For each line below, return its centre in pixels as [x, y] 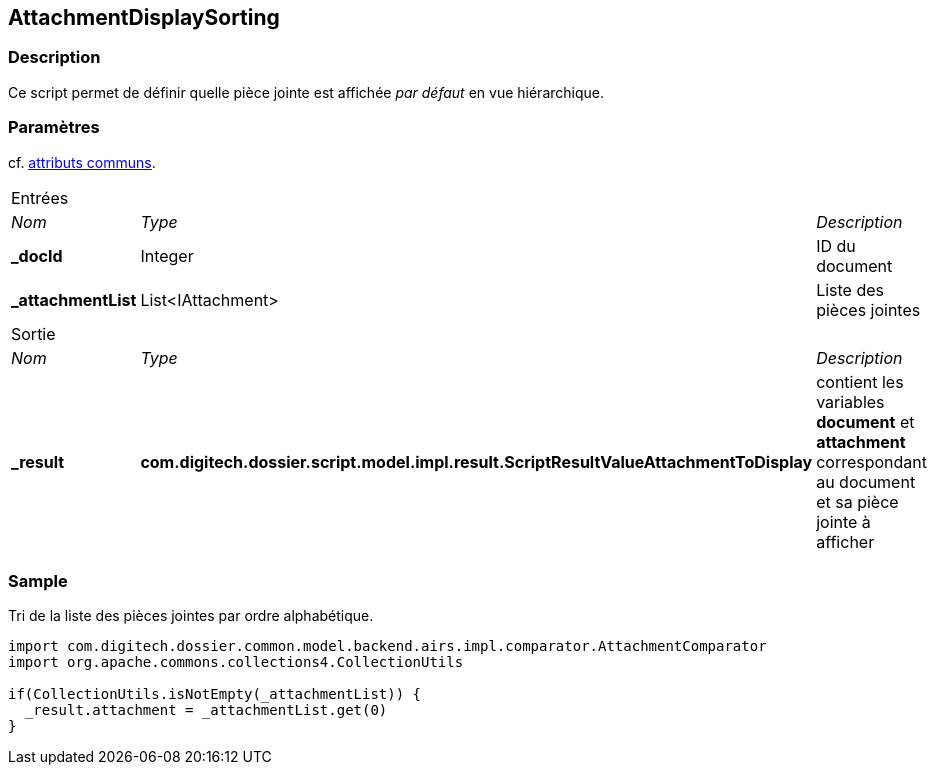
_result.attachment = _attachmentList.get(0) [206, 710]
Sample [38, 580]
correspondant [872, 461]
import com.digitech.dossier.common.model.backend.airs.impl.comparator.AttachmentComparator [387, 646]
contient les [860, 381]
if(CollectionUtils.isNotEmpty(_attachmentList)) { [215, 694]
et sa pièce [857, 501]
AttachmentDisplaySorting [144, 17]
